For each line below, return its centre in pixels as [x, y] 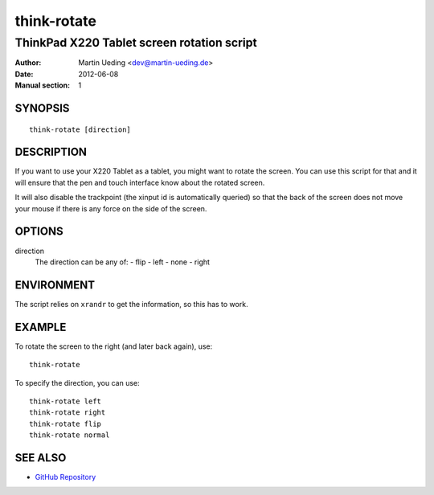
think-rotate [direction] [80, 129]
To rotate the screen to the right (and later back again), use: [114, 346]
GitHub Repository [66, 477]
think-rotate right [68, 413]
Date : [24, 74]
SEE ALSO [41, 458]
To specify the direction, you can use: [77, 382]
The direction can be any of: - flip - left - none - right [123, 262]
